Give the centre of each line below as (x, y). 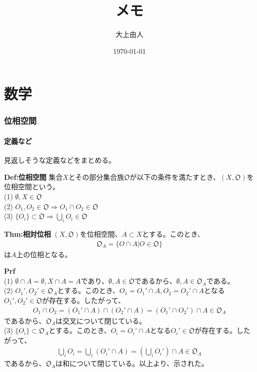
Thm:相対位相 (28, 233)
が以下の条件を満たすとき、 (175, 177)
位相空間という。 (32, 186)
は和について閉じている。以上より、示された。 (132, 363)
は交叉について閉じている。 (101, 320)
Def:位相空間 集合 (33, 177)
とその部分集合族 (96, 177)
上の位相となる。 (44, 254)
